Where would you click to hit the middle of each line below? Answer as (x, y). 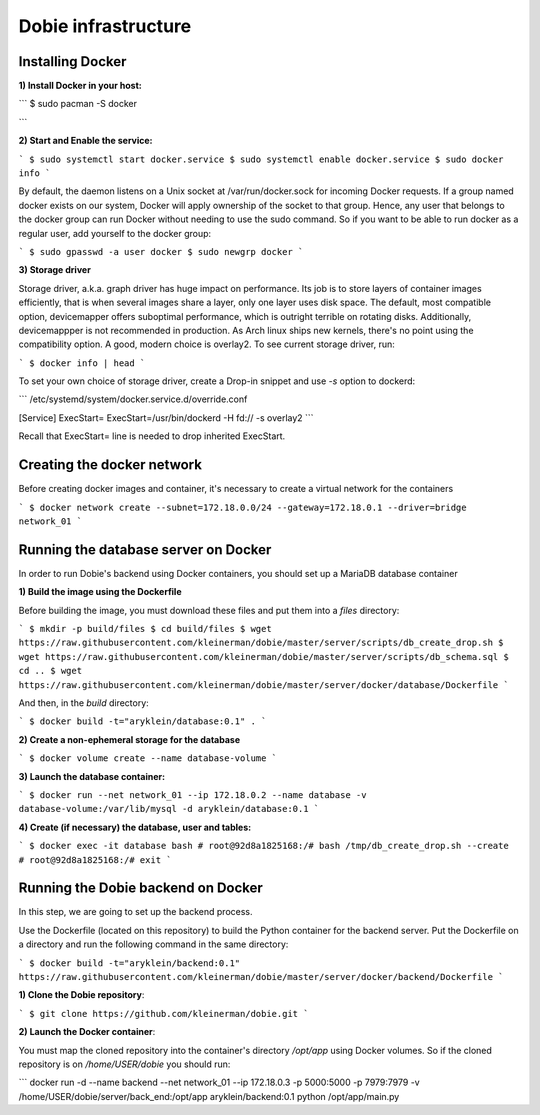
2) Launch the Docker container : (87, 1032)
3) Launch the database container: (91, 776)
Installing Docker (72, 61)
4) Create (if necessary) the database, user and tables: (135, 827)
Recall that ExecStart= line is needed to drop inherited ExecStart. (152, 436)
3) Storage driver (55, 270)
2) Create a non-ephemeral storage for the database (129, 739)
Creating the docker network (110, 465)
